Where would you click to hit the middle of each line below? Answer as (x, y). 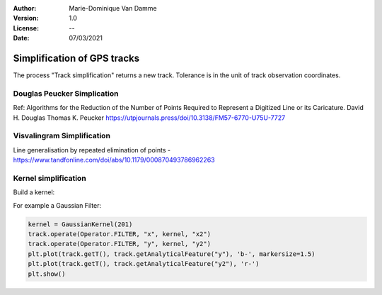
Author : (25, 8)
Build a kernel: (34, 192)
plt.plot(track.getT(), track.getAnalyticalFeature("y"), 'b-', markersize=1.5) (172, 254)
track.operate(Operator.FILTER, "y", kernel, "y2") (120, 244)
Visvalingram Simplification (62, 136)
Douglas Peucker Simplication (66, 94)
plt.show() (47, 274)
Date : (21, 38)
